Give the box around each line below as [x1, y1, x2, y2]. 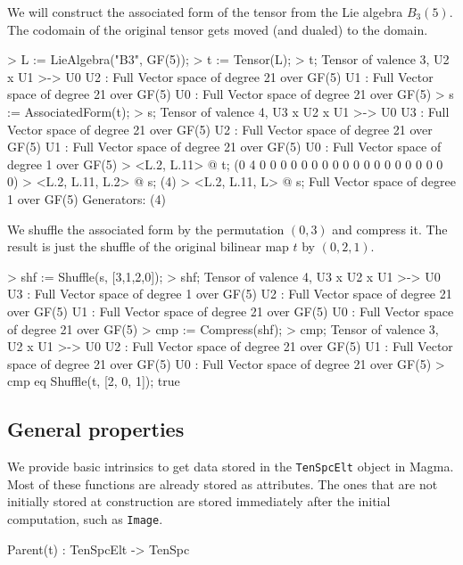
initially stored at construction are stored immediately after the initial [7, 492, 391, 511]
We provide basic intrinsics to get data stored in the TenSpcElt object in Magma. [7, 457, 454, 476]
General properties [7, 415, 185, 443]
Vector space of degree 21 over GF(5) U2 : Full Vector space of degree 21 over [7, 119, 433, 138]
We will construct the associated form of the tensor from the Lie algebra [7, 3, 403, 20]
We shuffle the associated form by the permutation [7, 219, 285, 238]
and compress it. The [332, 219, 448, 238]
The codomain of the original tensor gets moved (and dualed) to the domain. [7, 20, 428, 38]
